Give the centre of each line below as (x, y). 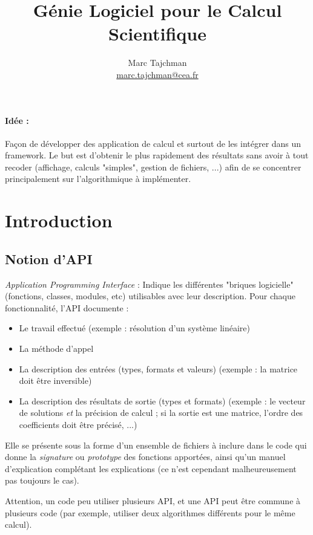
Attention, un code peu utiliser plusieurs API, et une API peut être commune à (153, 500)
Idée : (17, 120)
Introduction (59, 220)
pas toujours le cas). (42, 480)
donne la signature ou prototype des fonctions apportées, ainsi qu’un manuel (145, 457)
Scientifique (157, 34)
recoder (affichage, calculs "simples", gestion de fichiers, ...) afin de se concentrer (153, 167)
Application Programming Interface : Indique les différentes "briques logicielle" (149, 284)
